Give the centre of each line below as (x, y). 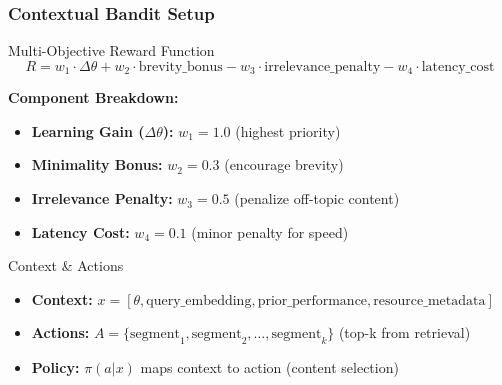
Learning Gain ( (88, 130)
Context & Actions (66, 265)
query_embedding (199, 300)
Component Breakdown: (93, 97)
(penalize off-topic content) (317, 198)
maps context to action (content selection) (269, 367)
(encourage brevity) (284, 164)
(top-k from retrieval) (404, 332)
